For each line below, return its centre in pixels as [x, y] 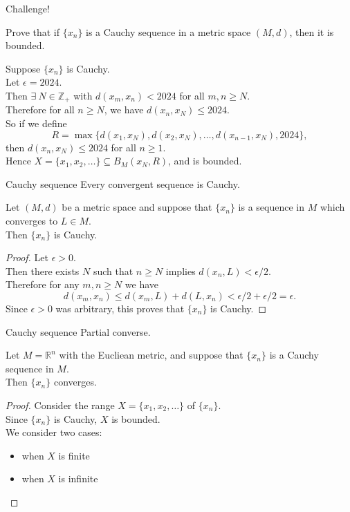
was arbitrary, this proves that [120, 308]
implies [181, 271]
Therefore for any [43, 284]
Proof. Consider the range [60, 405]
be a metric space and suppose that [137, 207]
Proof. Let [27, 257]
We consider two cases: [54, 432]
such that [113, 271]
